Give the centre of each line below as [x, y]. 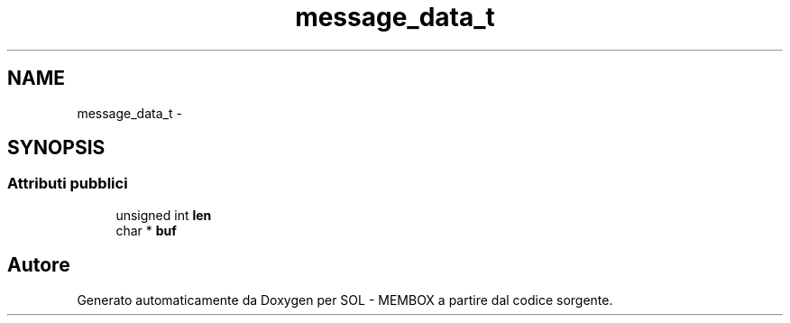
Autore [39, 265]
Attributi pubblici [68, 184]
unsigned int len [164, 215]
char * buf [146, 230]
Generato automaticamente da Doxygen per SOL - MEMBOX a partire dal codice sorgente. [345, 300]
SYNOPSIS [56, 148]
